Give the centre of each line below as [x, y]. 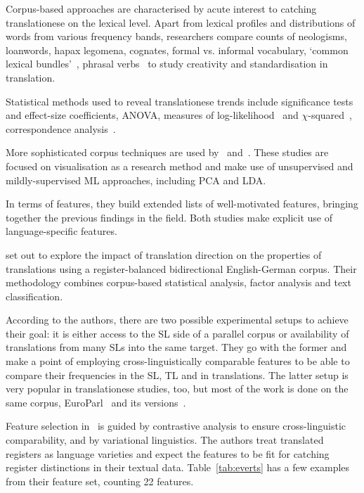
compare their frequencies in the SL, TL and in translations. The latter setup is [177, 374]
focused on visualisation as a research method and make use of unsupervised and [180, 166]
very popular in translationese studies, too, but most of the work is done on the [177, 389]
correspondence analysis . [61, 128]
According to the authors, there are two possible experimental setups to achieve [177, 320]
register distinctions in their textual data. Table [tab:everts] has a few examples [178, 467]
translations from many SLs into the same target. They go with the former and [176, 347]
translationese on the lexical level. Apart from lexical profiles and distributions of [181, 22]
